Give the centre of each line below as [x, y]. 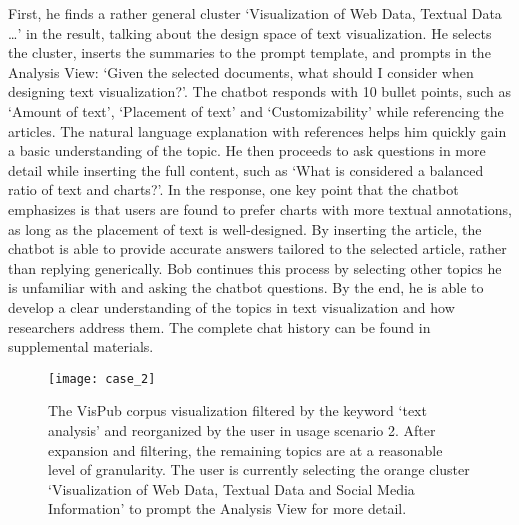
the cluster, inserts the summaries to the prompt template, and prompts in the [249, 52]
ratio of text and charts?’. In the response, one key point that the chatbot [233, 189]
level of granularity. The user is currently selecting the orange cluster [259, 469]
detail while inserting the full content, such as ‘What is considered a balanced [246, 169]
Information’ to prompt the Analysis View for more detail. [227, 508]
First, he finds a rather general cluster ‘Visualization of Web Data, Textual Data [255, 13]
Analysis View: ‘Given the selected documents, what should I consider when [241, 71]
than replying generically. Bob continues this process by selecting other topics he [255, 267]
